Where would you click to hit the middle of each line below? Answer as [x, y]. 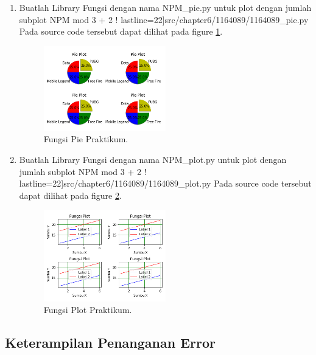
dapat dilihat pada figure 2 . [70, 195]
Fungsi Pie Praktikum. [86, 139]
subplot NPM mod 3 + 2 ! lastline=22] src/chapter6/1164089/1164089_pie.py [164, 19]
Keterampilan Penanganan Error [110, 343]
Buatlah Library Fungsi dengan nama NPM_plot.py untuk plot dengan [153, 159]
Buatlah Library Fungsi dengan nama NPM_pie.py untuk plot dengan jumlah [165, 7]
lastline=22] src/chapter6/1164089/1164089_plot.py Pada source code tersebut [165, 183]
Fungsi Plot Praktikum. [88, 310]
